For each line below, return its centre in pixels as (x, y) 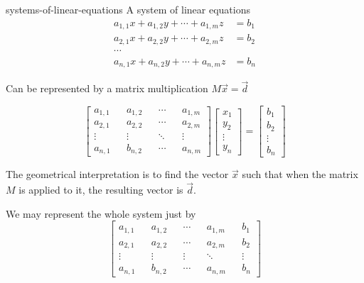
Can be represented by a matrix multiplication (107, 88)
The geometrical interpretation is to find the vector (117, 174)
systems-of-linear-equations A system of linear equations (128, 9)
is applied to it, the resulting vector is (101, 190)
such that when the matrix (300, 174)
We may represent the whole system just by (101, 213)
